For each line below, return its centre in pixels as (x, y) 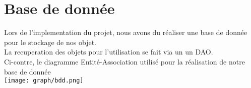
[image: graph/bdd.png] (44, 81)
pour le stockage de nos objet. (50, 42)
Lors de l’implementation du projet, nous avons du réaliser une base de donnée (126, 32)
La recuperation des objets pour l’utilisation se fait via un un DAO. (109, 52)
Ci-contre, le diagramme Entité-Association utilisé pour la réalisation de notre (124, 61)
